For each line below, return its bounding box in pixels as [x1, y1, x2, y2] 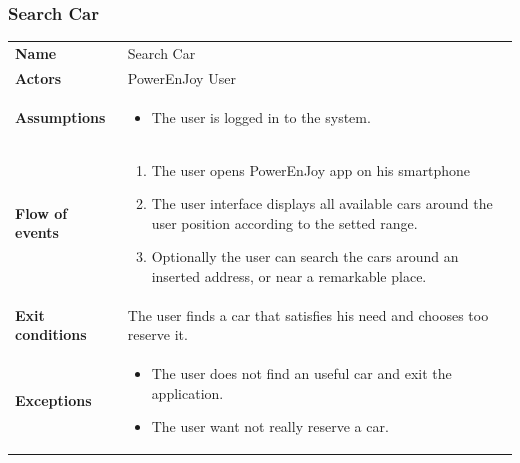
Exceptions [15, 389, 92, 410]
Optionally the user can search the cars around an [151, 246, 459, 267]
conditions [15, 324, 87, 345]
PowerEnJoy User [127, 67, 236, 88]
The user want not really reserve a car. [151, 416, 389, 437]
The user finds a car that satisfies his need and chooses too [127, 304, 489, 325]
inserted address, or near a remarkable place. [151, 265, 427, 286]
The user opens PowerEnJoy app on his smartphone [151, 159, 470, 180]
